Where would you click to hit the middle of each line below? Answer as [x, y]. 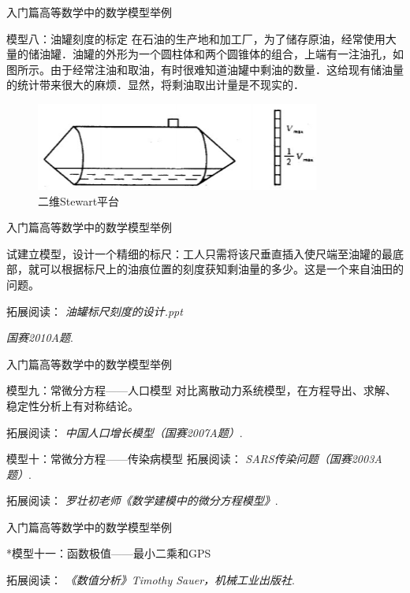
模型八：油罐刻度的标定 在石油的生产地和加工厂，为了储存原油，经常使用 [196, 38]
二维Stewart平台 [79, 200]
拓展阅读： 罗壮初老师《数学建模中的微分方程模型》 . [142, 500]
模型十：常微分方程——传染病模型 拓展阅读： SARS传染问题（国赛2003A [194, 459]
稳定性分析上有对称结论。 [73, 405]
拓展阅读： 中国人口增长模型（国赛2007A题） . [125, 432]
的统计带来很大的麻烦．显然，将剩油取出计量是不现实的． [155, 85]
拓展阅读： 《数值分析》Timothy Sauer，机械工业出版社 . [151, 580]
